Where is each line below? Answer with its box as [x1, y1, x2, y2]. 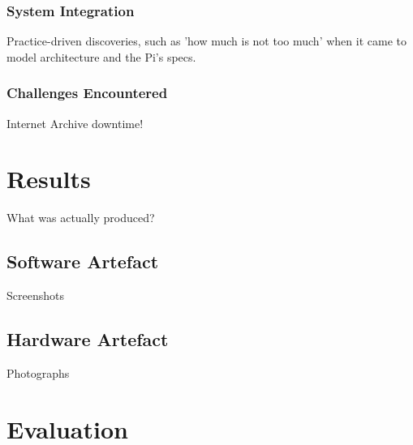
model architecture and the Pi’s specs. [6, 48, 196, 65]
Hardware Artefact [6, 327, 169, 352]
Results [6, 162, 91, 195]
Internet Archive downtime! [6, 114, 144, 131]
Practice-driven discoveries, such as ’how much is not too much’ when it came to [6, 32, 407, 49]
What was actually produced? [6, 209, 155, 226]
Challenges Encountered [6, 83, 168, 103]
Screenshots [6, 287, 64, 304]
